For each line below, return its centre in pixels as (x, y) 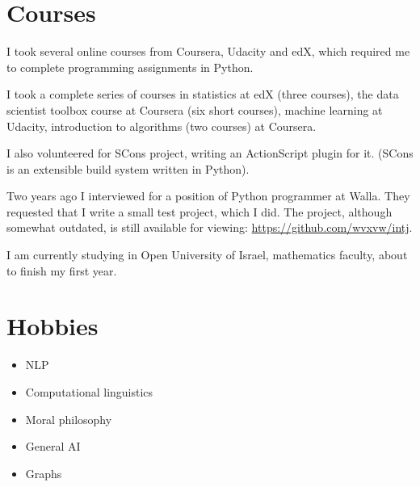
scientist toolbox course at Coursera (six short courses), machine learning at (195, 109)
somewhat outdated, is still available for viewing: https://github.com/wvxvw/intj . (210, 227)
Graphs (44, 473)
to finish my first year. (62, 270)
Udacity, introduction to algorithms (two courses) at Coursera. (162, 126)
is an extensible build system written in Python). (128, 168)
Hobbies (52, 326)
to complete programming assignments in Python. (130, 67)
